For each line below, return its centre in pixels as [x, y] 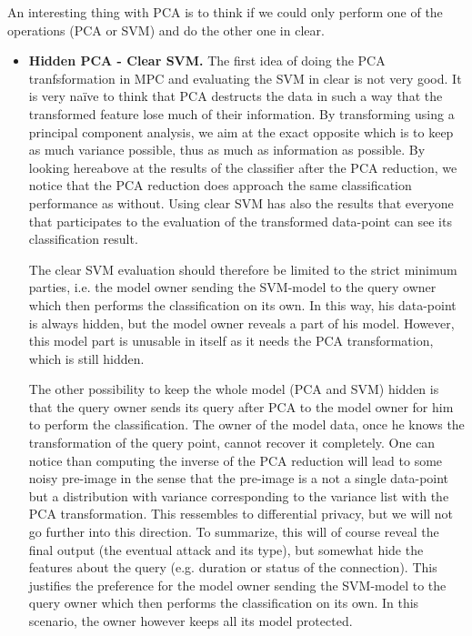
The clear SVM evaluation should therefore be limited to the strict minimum [243, 269]
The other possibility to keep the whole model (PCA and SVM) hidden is [234, 389]
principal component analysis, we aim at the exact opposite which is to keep [241, 131]
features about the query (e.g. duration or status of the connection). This [233, 567]
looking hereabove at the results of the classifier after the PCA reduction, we [243, 167]
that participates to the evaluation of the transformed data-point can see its [240, 221]
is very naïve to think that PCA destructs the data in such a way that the [236, 96]
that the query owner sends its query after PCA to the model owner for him [241, 406]
